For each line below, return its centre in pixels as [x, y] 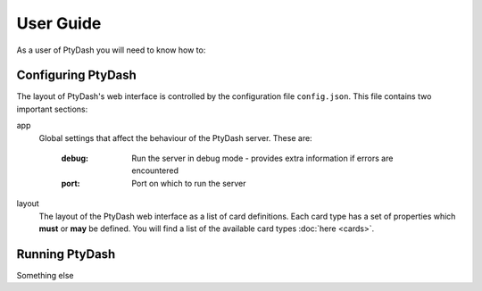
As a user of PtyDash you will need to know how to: [111, 50]
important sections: [52, 109]
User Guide [59, 23]
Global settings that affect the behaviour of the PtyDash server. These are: [175, 137]
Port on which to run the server [189, 183]
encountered [155, 170]
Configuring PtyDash [77, 75]
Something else [45, 275]
